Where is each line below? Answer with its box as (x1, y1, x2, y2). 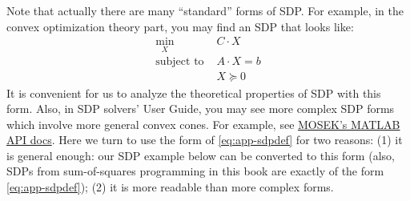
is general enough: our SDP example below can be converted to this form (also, (6, 147, 395, 163)
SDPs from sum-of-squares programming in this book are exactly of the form (6, 163, 384, 179)
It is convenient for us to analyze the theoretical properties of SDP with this (6, 84, 381, 101)
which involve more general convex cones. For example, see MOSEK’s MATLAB (6, 115, 400, 132)
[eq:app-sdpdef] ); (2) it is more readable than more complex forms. (6, 179, 334, 195)
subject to (155, 56, 204, 68)
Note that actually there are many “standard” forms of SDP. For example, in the (6, 2, 404, 18)
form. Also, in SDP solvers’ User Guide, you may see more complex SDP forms (6, 100, 395, 117)
